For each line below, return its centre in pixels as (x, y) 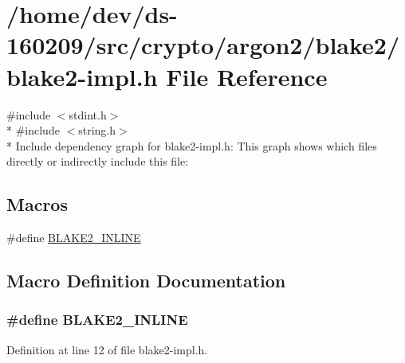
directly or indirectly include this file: (98, 161)
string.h (97, 130)
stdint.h (88, 114)
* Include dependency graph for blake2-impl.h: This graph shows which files (192, 145)
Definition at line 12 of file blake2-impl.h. (107, 349)
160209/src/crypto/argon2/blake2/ (203, 45)
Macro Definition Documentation (146, 281)
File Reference (247, 76)
